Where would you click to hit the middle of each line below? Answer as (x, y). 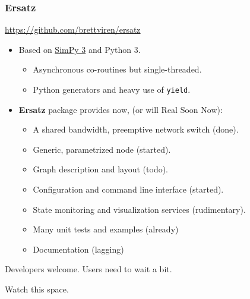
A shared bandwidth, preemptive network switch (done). (136, 129)
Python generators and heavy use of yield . (112, 89)
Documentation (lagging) (78, 249)
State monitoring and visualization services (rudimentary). (139, 209)
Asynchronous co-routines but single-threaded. (117, 69)
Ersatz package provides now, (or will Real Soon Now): (121, 109)
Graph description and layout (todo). (101, 169)
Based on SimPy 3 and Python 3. (80, 49)
